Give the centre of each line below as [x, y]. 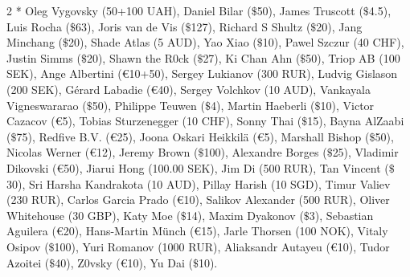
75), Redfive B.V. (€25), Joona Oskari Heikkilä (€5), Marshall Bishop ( [193, 136]
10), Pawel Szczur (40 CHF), [333, 42]
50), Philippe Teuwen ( [148, 105]
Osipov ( [28, 246]
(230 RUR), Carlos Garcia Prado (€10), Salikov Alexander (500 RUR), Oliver [198, 200]
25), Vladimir [365, 152]
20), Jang [339, 26]
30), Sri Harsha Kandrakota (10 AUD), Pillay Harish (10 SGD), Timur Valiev [199, 183]
